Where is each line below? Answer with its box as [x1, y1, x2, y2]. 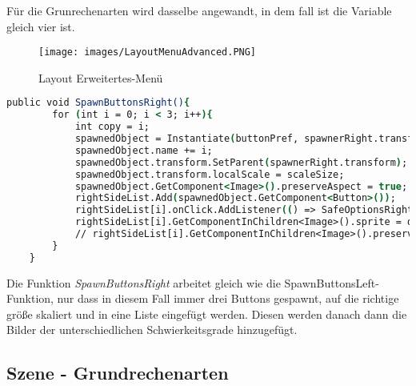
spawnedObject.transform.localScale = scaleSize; [74, 168, 345, 180]
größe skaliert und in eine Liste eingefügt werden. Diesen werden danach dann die [6, 305, 407, 322]
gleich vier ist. [6, 18, 75, 34]
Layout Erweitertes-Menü [38, 69, 163, 86]
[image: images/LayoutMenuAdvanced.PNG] [38, 46, 257, 58]
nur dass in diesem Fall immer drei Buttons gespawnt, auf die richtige [57, 290, 399, 307]
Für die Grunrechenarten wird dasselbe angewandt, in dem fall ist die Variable [6, 2, 392, 18]
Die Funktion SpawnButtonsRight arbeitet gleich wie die [6, 274, 281, 291]
